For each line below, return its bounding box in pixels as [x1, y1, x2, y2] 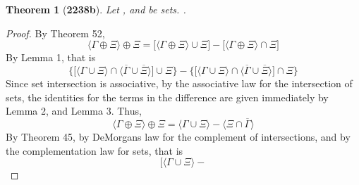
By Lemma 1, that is [6, 50, 96, 65]
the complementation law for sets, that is [6, 143, 183, 158]
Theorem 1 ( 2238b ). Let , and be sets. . [6, 2, 186, 16]
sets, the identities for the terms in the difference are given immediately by [6, 89, 329, 104]
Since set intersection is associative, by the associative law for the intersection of [6, 76, 353, 90]
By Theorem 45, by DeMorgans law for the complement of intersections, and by [6, 129, 351, 143]
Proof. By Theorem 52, [6, 25, 105, 40]
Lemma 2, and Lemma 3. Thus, [6, 103, 142, 118]
